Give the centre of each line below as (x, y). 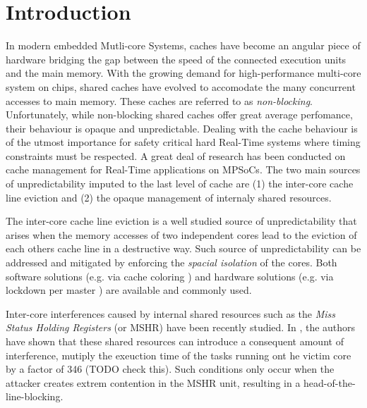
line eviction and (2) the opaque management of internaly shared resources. (169, 197)
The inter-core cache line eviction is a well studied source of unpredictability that (181, 221)
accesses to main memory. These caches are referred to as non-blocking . (159, 100)
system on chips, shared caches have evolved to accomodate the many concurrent (181, 86)
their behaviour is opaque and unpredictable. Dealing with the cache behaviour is (182, 128)
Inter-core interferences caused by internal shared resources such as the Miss (170, 313)
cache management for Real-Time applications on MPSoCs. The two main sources (183, 169)
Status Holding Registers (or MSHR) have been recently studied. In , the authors (181, 327)
